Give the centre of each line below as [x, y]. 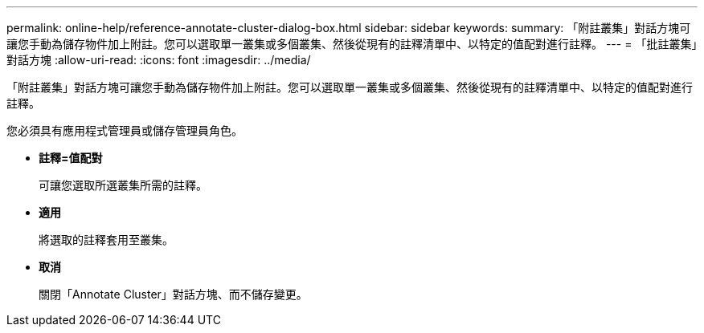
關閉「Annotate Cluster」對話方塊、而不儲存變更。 [173, 294]
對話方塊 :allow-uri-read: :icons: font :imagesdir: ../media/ [159, 60]
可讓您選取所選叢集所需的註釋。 [123, 185]
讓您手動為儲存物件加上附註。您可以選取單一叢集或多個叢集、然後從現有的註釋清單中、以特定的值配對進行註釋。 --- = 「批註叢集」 [352, 44]
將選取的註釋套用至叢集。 [106, 240]
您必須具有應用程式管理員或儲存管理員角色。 [125, 130]
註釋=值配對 [71, 158]
